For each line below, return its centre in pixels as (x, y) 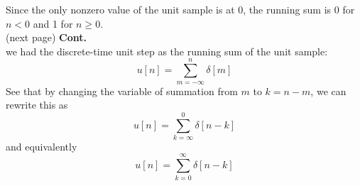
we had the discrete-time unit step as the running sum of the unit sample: (167, 51)
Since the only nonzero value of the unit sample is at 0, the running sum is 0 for (180, 9)
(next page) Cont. (46, 37)
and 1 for (53, 23)
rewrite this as (37, 105)
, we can (328, 91)
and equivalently (42, 146)
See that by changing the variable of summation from (122, 91)
